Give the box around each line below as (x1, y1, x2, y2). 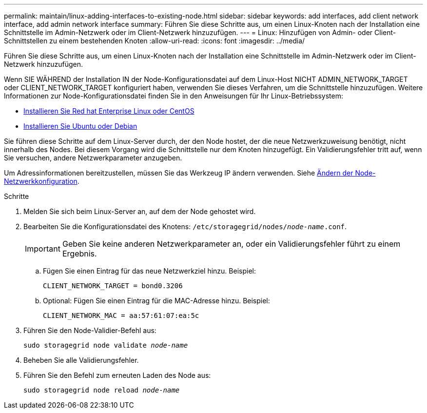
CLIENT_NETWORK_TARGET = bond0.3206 (43, 282, 183, 290)
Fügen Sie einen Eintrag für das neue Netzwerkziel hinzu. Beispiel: (43, 267, 256, 275)
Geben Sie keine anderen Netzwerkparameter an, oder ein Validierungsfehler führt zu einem (62, 239, 401, 249)
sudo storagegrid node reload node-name (23, 386, 180, 394)
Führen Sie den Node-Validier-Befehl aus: (23, 326, 156, 334)
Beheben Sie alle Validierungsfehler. (23, 356, 139, 364)
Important (25, 244, 60, 254)
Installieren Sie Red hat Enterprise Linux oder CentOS (23, 107, 194, 115)
